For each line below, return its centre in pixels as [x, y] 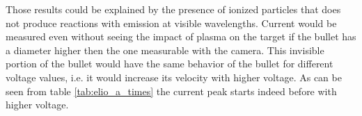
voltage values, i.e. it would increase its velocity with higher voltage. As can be [174, 77]
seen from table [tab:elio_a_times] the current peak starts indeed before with [171, 91]
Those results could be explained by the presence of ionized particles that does [173, 9]
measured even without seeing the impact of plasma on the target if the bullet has [181, 36]
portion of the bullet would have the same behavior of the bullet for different [170, 64]
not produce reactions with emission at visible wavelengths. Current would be [171, 23]
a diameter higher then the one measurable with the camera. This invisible [165, 50]
